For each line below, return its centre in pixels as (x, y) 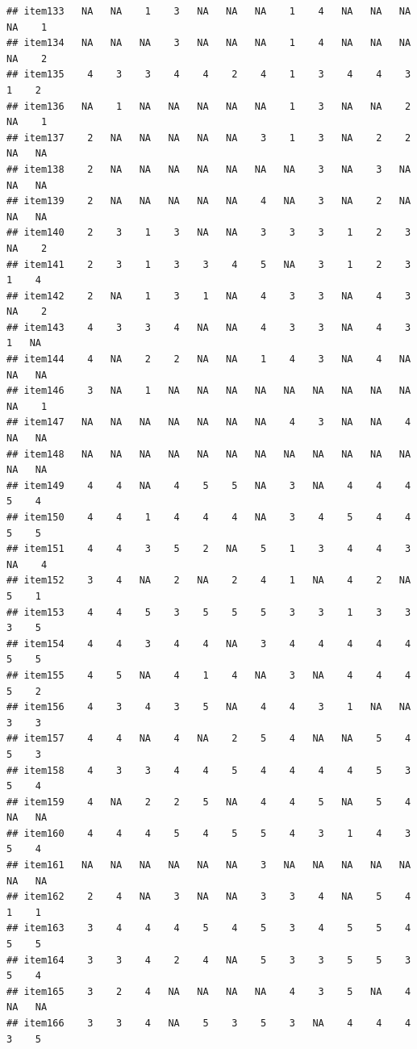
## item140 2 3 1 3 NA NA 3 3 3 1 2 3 (209, 233)
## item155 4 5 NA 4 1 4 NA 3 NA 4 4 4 (209, 675)
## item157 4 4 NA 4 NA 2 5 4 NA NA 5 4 (209, 739)
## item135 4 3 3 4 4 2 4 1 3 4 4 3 (209, 75)
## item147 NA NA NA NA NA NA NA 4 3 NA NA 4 (209, 422)
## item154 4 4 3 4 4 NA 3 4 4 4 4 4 (209, 644)
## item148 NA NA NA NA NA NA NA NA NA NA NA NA (209, 454)
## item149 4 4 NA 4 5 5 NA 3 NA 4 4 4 (209, 485)
